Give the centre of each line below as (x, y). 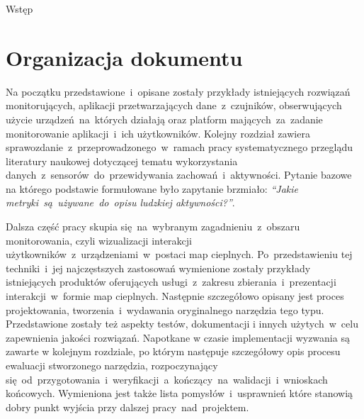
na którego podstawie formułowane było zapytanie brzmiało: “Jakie (152, 188)
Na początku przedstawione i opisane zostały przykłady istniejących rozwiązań (178, 91)
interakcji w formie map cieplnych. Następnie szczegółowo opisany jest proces (175, 296)
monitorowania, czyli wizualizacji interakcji (99, 240)
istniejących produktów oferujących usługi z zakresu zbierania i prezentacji (171, 282)
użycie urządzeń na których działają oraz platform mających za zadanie (164, 119)
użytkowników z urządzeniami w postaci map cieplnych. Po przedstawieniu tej (179, 254)
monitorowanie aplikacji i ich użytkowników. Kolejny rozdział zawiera (158, 133)
